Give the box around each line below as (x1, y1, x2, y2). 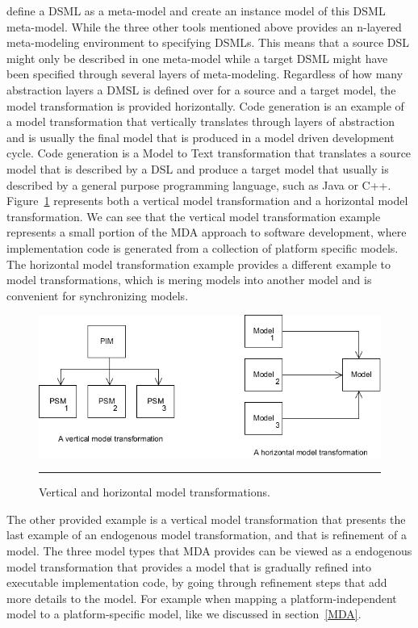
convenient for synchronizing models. (6, 287, 189, 304)
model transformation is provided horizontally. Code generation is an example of (6, 97, 404, 114)
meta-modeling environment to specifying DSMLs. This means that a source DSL (6, 34, 409, 51)
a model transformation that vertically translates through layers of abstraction (6, 113, 395, 130)
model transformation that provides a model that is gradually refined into (6, 558, 371, 575)
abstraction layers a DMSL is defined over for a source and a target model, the (6, 81, 396, 98)
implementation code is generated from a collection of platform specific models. (6, 239, 399, 256)
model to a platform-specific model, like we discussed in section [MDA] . (6, 605, 362, 622)
